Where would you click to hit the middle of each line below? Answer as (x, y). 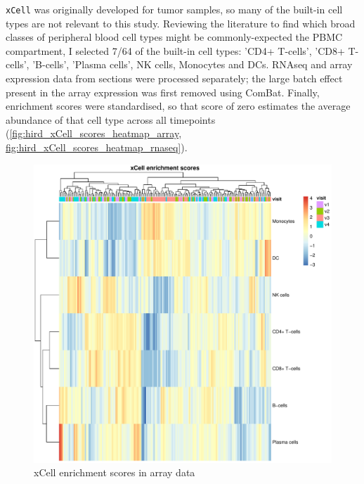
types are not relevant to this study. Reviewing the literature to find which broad (181, 23)
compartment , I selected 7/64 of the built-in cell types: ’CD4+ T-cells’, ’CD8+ (175, 50)
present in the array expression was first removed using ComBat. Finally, (163, 92)
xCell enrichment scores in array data (115, 472)
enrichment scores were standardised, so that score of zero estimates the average (178, 106)
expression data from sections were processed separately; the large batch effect (174, 78)
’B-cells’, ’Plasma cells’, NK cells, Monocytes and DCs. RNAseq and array (193, 64)
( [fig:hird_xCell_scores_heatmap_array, (94, 133)
